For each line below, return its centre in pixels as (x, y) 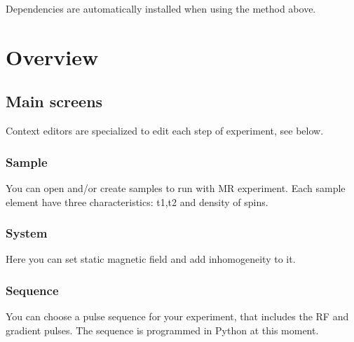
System (27, 233)
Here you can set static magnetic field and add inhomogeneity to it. (151, 259)
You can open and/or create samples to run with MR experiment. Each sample (176, 187)
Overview (52, 56)
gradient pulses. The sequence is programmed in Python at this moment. (162, 330)
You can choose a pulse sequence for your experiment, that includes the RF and (177, 316)
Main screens (54, 101)
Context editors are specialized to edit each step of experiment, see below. (165, 131)
